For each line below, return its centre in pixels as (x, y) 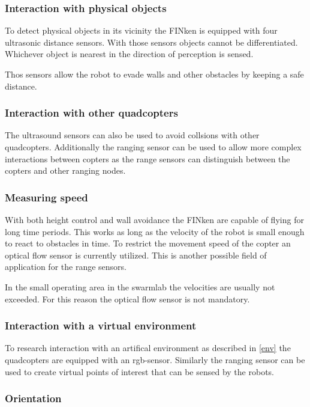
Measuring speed (46, 197)
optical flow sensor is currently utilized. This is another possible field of (136, 255)
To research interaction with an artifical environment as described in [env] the (148, 348)
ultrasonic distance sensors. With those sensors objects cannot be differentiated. (151, 42)
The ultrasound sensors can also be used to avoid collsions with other (132, 135)
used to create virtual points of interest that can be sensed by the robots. (139, 371)
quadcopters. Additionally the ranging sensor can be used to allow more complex (153, 147)
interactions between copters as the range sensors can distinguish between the (148, 158)
